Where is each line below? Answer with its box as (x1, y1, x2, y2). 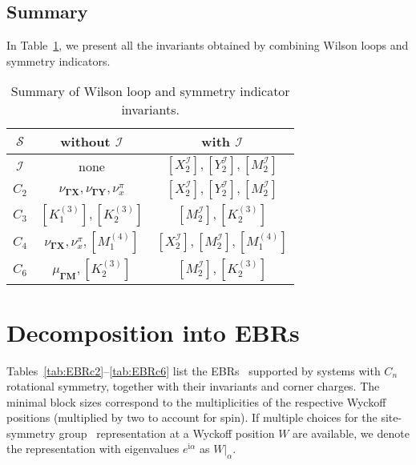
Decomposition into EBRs (6, 315, 300, 348)
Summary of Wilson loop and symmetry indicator (10, 82, 290, 101)
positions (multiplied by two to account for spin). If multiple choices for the (6, 409, 378, 426)
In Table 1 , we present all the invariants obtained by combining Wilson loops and (6, 37, 409, 54)
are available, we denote (293, 424, 410, 441)
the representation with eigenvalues (6, 440, 180, 457)
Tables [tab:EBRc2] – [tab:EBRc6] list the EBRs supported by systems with (6, 362, 381, 379)
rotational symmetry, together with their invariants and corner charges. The (6, 378, 380, 395)
